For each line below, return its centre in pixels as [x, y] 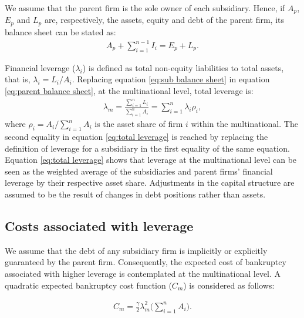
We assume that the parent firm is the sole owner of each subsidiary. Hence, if [145, 8]
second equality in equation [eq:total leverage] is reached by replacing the [136, 137]
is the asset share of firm [139, 124]
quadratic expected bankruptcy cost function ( [88, 285]
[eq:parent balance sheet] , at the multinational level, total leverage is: [129, 91]
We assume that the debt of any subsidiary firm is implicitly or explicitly [136, 250]
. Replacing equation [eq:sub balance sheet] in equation [171, 79]
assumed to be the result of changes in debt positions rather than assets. [135, 194]
